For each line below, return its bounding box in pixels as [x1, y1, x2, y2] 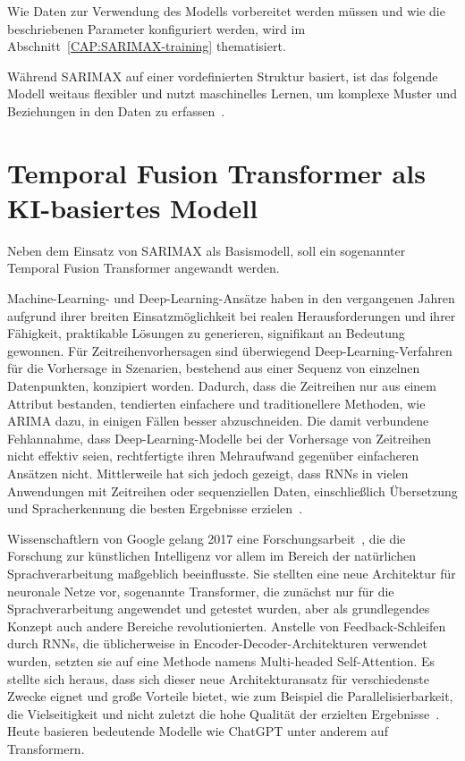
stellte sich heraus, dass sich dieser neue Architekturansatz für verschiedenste [7, 669, 429, 688]
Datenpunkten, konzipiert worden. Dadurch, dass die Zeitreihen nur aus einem [7, 376, 436, 395]
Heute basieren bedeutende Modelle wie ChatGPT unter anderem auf [7, 722, 388, 740]
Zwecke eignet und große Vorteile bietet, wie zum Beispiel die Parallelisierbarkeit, [7, 687, 453, 706]
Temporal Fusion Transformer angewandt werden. [7, 258, 280, 277]
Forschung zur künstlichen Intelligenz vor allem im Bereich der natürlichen [7, 546, 416, 565]
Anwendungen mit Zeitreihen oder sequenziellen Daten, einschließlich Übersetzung [7, 481, 458, 500]
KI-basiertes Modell [7, 189, 258, 225]
